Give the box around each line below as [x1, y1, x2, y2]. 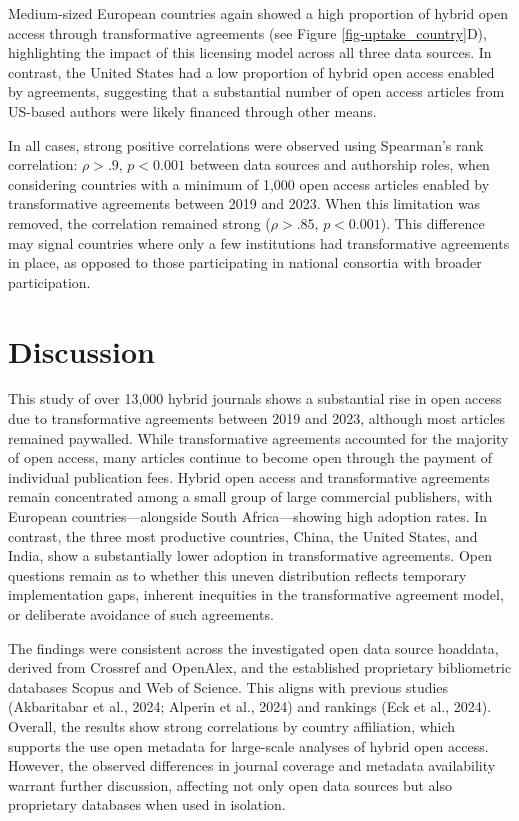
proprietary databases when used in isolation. [8, 794, 286, 815]
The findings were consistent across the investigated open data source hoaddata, [8, 637, 499, 658]
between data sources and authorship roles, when [189, 154, 490, 175]
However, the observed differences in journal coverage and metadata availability [8, 755, 496, 776]
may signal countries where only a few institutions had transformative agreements [8, 232, 510, 253]
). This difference [380, 212, 485, 233]
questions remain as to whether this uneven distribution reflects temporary [8, 564, 467, 585]
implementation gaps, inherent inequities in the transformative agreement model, [8, 584, 504, 605]
